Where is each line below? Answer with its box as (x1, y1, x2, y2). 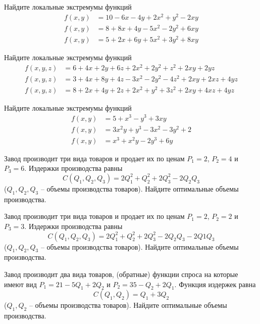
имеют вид (4, 279, 37, 289)
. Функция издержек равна (174, 279, 256, 289)
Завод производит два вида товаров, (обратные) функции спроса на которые (4, 268, 238, 279)
